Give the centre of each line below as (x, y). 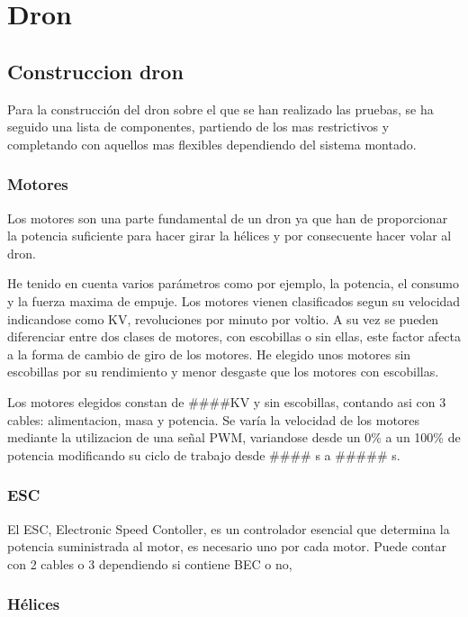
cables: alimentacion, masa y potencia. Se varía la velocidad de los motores (214, 419)
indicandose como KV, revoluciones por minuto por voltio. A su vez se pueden (223, 318)
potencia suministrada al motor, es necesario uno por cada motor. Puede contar (227, 546)
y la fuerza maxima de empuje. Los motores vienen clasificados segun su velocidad (234, 300)
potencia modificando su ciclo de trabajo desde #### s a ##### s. (204, 454)
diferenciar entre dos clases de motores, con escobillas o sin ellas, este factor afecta (234, 336)
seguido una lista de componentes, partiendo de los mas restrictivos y (198, 127)
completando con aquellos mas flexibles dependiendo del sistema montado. (212, 144)
